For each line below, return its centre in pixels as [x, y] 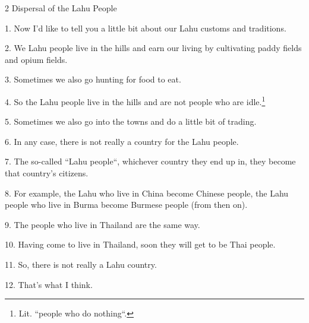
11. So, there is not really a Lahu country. [81, 264]
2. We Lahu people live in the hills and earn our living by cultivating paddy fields [153, 48]
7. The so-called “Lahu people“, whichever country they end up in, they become [150, 161]
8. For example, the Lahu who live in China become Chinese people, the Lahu [147, 193]
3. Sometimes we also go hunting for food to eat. [93, 79]
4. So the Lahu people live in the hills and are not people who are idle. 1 [135, 100]
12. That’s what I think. [49, 284]
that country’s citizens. [47, 173]
